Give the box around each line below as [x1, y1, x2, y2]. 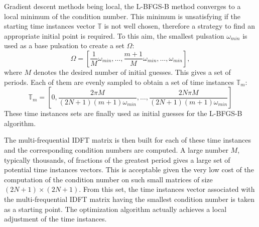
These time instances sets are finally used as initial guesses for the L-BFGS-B [4, 108, 242, 119]
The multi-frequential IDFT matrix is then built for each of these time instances [4, 135, 251, 145]
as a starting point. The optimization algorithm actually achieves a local [4, 203, 227, 214]
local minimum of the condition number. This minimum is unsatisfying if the [4, 11, 240, 21]
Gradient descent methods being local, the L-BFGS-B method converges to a [4, 1, 241, 11]
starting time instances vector [4, 21, 95, 31]
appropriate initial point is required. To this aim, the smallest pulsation [4, 30, 224, 41]
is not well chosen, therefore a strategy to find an [104, 21, 255, 31]
